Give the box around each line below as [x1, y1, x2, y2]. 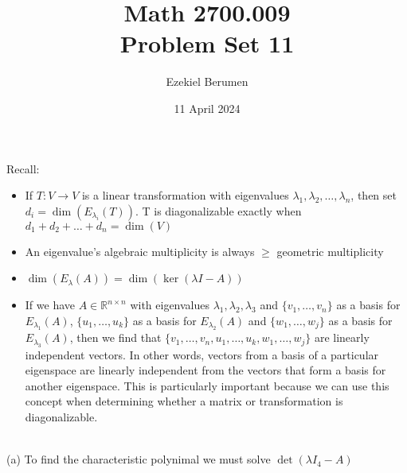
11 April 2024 [174, 99, 241, 116]
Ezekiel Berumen [166, 73, 249, 90]
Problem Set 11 [119, 27, 295, 60]
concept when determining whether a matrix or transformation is [25, 393, 343, 409]
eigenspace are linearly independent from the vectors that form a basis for [25, 362, 386, 378]
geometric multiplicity [276, 242, 384, 259]
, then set [350, 187, 397, 204]
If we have [25, 297, 75, 313]
